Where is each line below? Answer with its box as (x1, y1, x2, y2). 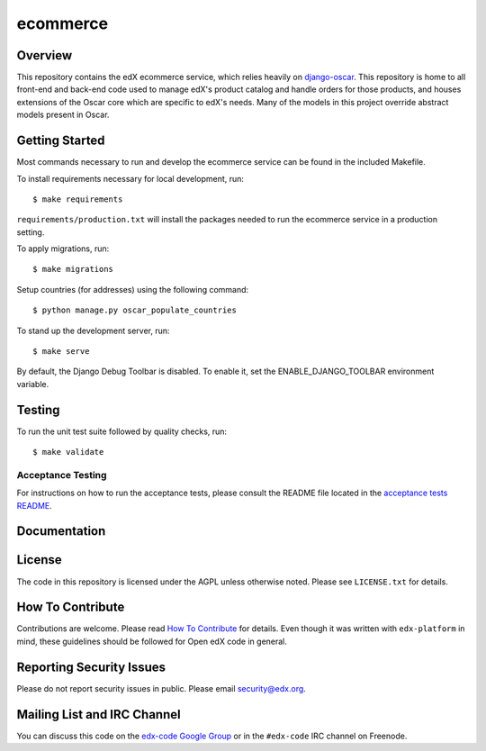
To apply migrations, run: (16, 243, 110, 254)
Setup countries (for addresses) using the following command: (16, 284, 249, 294)
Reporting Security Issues (16, 659, 166, 674)
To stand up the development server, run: (16, 325, 170, 336)
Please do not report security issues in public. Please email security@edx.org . (16, 683, 306, 693)
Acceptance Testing (16, 468, 107, 481)
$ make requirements (32, 194, 123, 204)
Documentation (16, 523, 106, 539)
